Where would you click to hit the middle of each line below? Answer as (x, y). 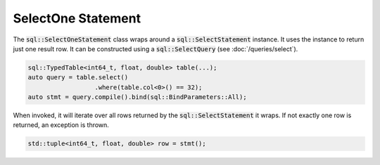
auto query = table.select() (78, 78)
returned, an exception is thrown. (61, 125)
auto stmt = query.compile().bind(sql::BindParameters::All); (137, 97)
